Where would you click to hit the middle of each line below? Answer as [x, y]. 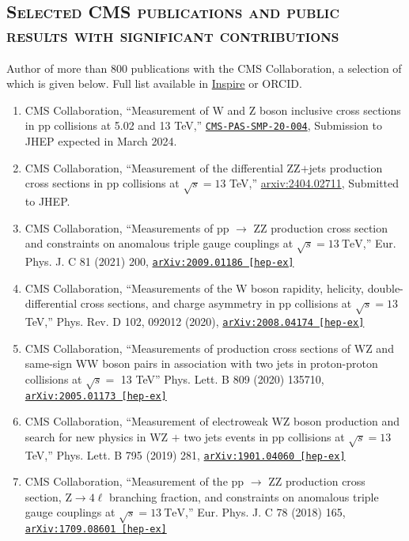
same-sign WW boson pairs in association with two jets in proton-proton [201, 363]
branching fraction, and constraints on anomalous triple [244, 496]
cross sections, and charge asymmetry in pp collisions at [216, 303]
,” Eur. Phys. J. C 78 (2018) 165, [265, 512]
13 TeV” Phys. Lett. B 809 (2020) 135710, [222, 378]
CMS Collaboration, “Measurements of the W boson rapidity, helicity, [194, 288]
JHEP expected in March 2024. [101, 141]
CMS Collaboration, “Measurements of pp [127, 227]
